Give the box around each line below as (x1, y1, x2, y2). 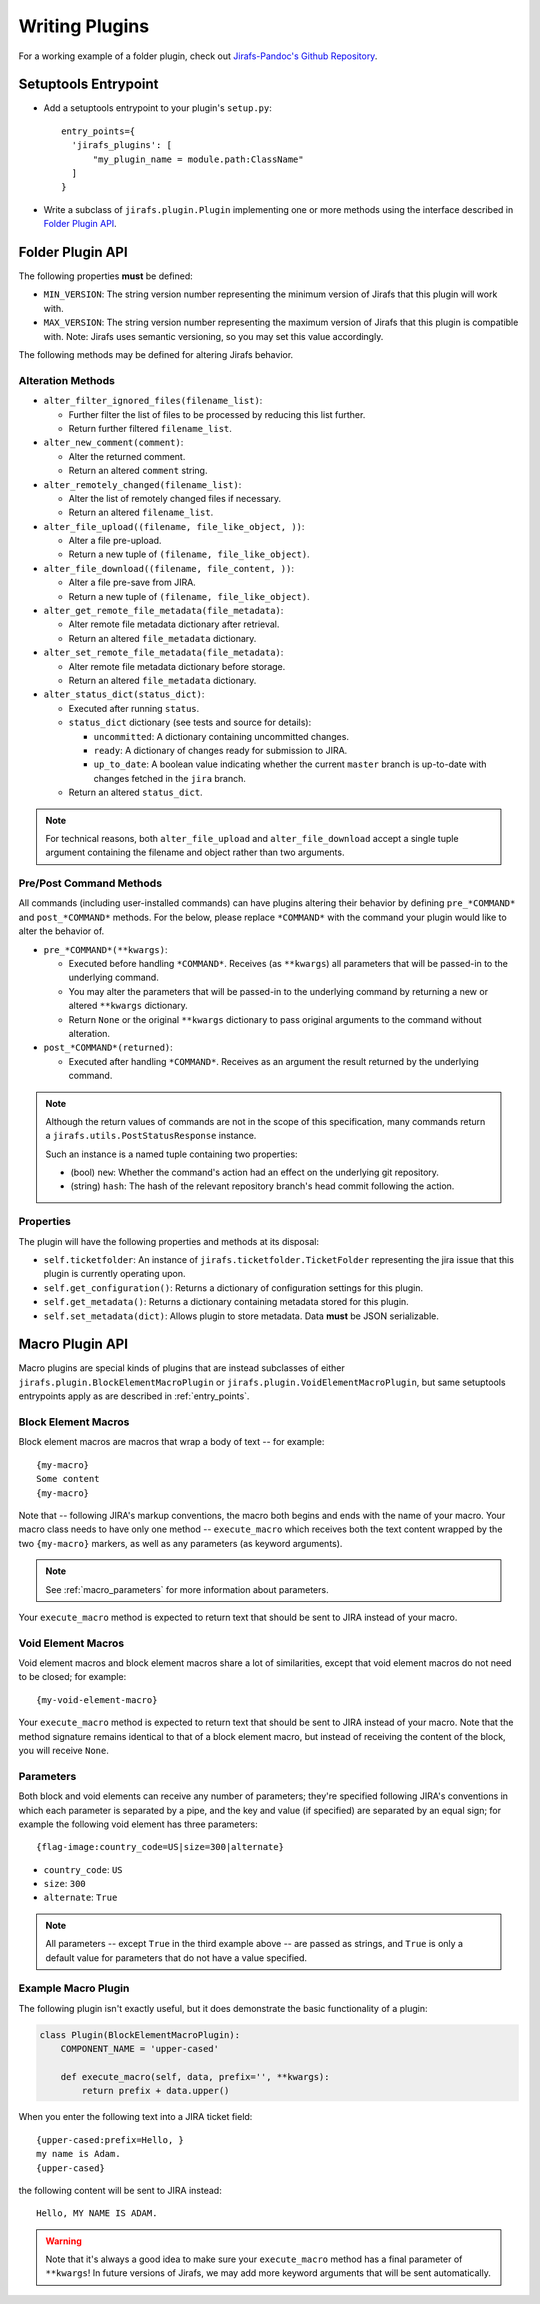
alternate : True (43, 1891, 118, 1904)
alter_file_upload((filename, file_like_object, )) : (43, 520, 305, 532)
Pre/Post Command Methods (18, 876, 163, 890)
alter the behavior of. (18, 925, 105, 937)
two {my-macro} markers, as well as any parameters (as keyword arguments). (18, 1537, 343, 1549)
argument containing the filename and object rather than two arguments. (45, 846, 345, 859)
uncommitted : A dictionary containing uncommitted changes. (93, 730, 350, 742)
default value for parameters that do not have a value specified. (45, 1951, 308, 1964)
